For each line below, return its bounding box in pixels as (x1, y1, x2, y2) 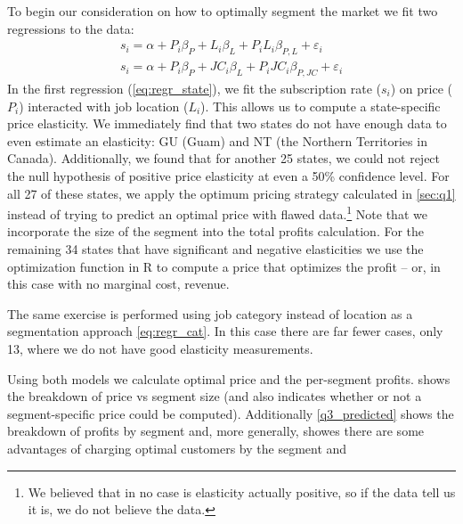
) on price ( (390, 79, 452, 98)
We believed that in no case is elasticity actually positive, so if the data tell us (28, 482, 456, 501)
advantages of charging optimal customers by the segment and (7, 438, 347, 457)
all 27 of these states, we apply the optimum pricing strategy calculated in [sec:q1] (7, 184, 456, 202)
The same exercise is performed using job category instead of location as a (7, 304, 413, 323)
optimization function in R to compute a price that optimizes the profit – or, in (7, 257, 441, 275)
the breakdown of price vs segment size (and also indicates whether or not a (7, 387, 422, 405)
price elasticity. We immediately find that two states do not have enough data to (7, 114, 447, 133)
